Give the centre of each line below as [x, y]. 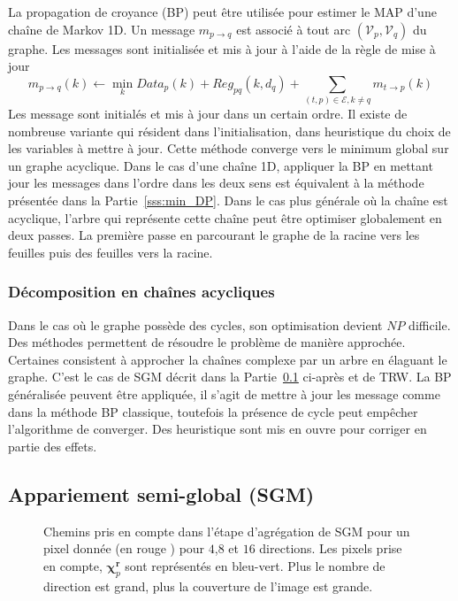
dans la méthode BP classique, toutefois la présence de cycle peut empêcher [213, 411]
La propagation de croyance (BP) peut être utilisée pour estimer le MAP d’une [222, 12]
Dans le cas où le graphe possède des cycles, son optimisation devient [195, 324]
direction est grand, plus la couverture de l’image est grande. [208, 586]
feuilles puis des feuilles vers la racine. [111, 252]
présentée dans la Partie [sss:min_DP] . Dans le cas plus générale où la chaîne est [228, 200]
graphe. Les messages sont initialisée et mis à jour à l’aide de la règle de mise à [222, 48]
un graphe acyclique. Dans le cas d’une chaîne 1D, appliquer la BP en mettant [221, 165]
